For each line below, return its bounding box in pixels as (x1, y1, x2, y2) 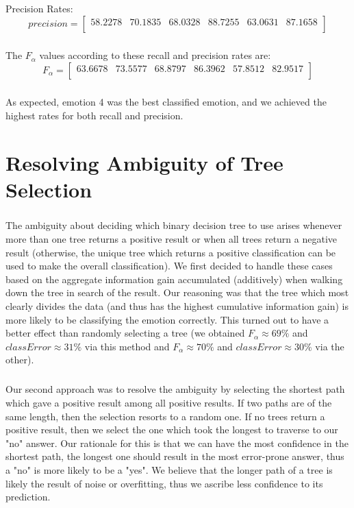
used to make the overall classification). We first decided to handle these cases (5, 258, 333, 273)
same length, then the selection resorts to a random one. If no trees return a (5, 409, 325, 423)
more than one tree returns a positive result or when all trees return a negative (5, 232, 338, 246)
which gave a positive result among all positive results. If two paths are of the (5, 395, 332, 409)
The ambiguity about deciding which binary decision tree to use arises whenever (5, 218, 342, 232)
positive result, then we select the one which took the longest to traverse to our (5, 422, 338, 437)
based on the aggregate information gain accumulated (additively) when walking (5, 271, 343, 286)
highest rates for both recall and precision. (5, 108, 184, 122)
